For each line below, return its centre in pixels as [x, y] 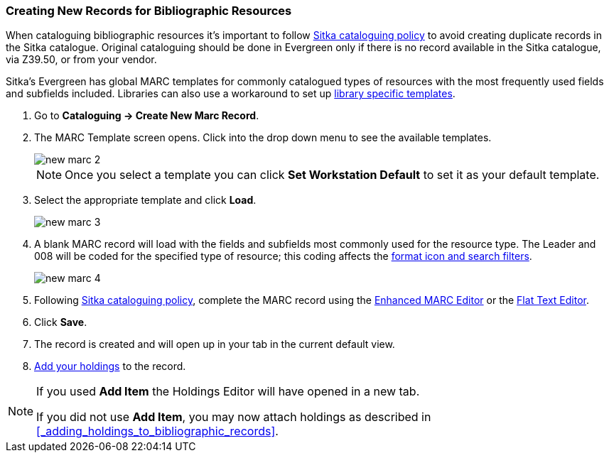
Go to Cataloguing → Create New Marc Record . [147, 116]
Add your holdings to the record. [110, 366]
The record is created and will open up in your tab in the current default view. [215, 344]
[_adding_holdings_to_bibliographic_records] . [157, 431]
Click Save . [61, 322]
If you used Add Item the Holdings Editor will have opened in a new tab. [228, 392]
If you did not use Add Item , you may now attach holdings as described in [234, 417]
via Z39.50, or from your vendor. [81, 60]
